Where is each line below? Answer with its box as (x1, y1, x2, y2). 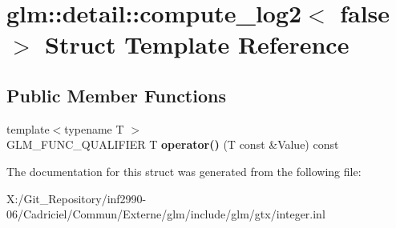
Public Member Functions (6, 82, 226, 107)
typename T (64, 120, 124, 137)
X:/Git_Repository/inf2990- (6, 190, 147, 206)
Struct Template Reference (45, 28, 350, 61)
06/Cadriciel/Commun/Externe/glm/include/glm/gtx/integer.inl (6, 206, 325, 222)
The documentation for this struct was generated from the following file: (6, 162, 362, 179)
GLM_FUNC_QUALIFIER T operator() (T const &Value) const (6, 136, 339, 153)
